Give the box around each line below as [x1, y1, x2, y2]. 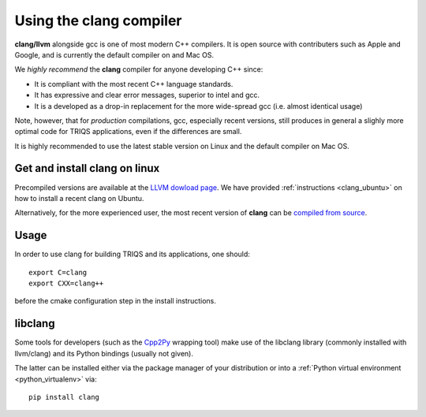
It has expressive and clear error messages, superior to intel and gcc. [34, 91, 260, 100]
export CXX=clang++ [28, 279, 104, 288]
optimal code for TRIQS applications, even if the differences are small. [14, 127, 242, 136]
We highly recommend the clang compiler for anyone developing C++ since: [14, 65, 263, 74]
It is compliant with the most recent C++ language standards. [34, 79, 234, 88]
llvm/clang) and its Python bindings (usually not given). [14, 348, 193, 358]
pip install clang [28, 393, 100, 401]
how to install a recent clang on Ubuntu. [14, 193, 144, 203]
